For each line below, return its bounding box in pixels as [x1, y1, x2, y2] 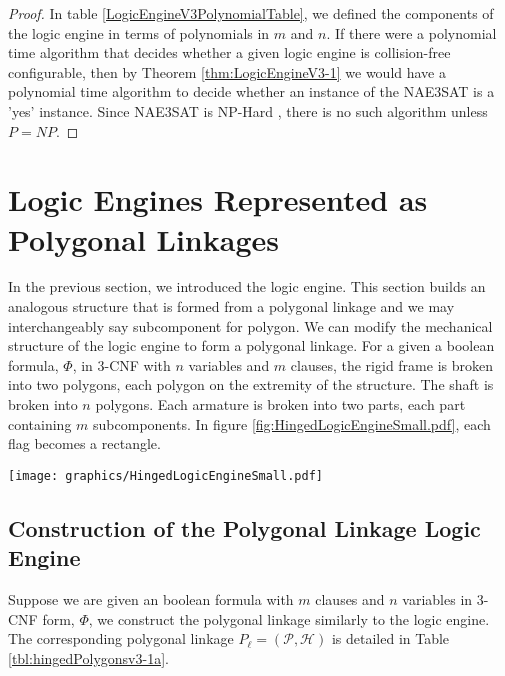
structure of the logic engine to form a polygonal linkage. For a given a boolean [8, 335, 495, 356]
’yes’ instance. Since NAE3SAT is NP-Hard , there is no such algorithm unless [8, 100, 488, 121]
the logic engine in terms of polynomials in [8, 22, 270, 43]
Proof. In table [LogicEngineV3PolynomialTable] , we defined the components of [8, 3, 494, 23]
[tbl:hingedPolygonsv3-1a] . [8, 647, 169, 668]
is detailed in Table [331, 628, 450, 649]
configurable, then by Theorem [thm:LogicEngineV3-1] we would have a [8, 61, 446, 82]
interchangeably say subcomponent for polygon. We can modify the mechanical [8, 315, 493, 336]
